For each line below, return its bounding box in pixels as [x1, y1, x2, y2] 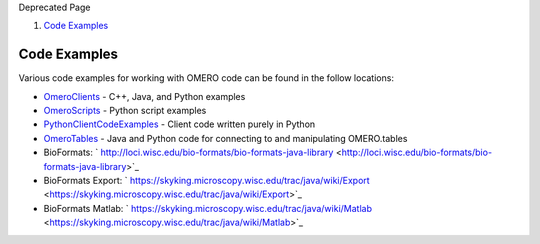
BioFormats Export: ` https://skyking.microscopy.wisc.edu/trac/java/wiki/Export [43, 175, 370, 187]
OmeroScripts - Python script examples [43, 105, 207, 117]
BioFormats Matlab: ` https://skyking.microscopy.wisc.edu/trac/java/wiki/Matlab [43, 202, 372, 214]
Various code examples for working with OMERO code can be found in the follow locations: [18, 72, 395, 84]
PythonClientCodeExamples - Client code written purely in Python [43, 118, 316, 130]
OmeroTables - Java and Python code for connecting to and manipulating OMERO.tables [43, 132, 408, 144]
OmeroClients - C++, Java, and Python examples [43, 90, 246, 102]
